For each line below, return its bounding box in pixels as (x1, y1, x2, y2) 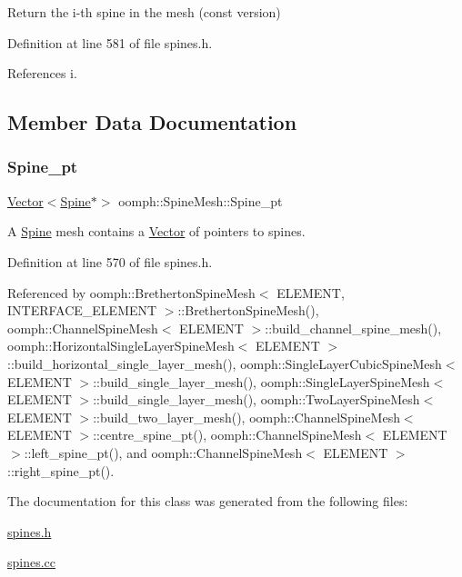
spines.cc (7, 552, 56, 572)
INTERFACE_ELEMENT (7, 301, 157, 320)
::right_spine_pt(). (7, 461, 115, 480)
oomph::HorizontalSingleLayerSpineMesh (7, 336, 235, 355)
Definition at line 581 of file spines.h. (7, 33, 213, 52)
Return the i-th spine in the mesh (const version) (7, 3, 281, 21)
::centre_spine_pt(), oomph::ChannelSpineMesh (93, 425, 362, 444)
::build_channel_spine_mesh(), (265, 318, 442, 337)
